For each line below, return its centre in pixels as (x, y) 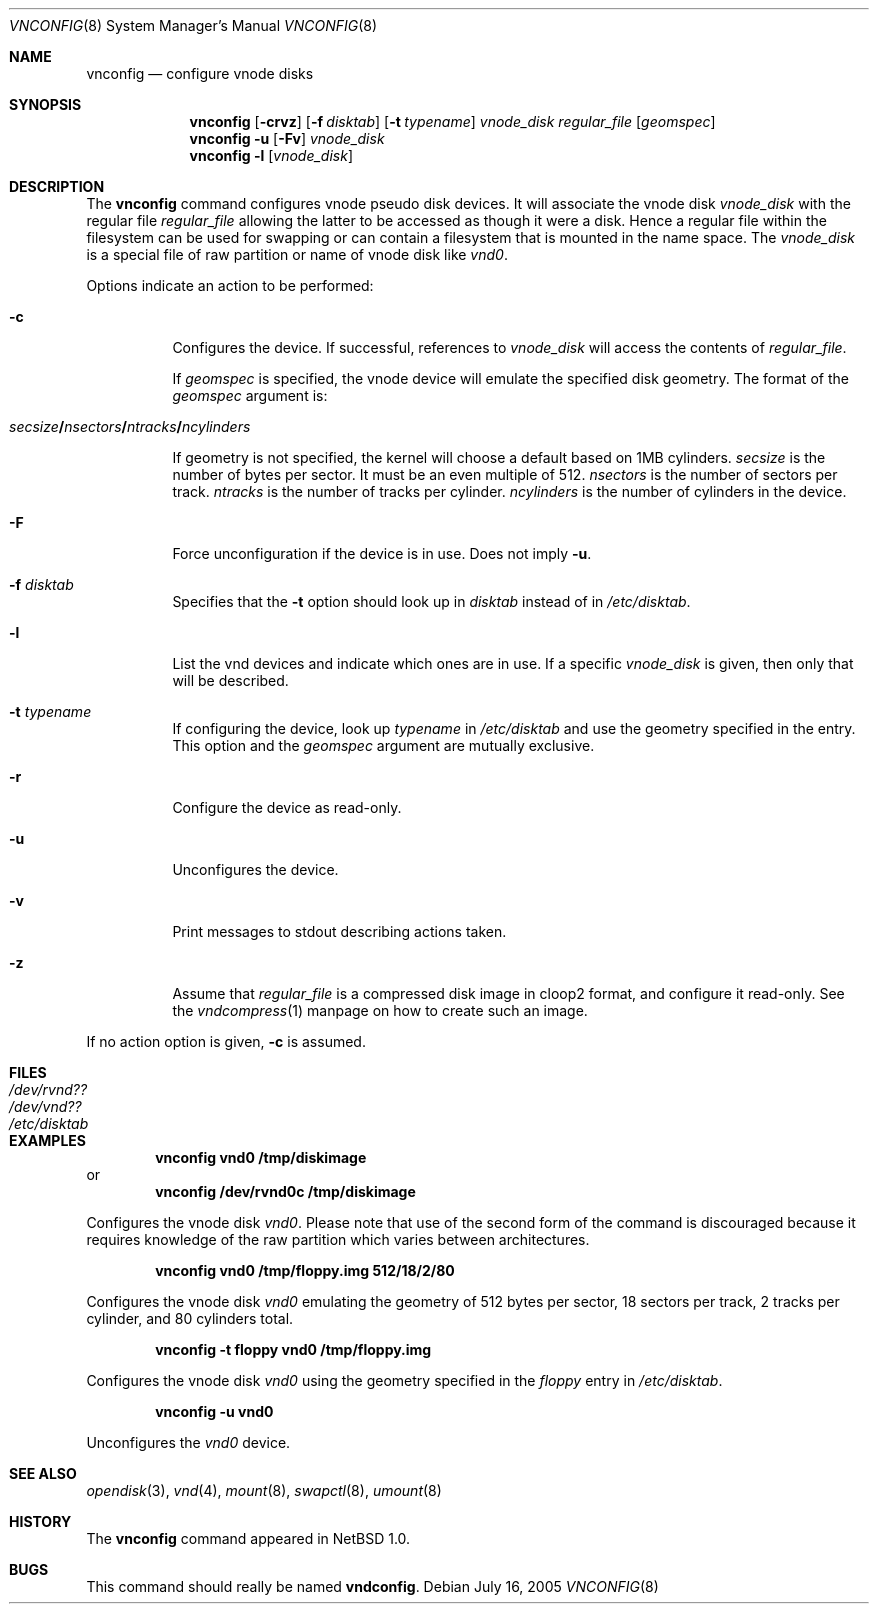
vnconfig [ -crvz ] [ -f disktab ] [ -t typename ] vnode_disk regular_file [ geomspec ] (452, 121)
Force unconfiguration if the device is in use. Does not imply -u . (382, 553)
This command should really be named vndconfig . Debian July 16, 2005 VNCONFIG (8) (372, 1586)
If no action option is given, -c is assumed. (226, 1041)
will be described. (230, 680)
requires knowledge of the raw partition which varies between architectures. (338, 1239)
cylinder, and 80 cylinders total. (190, 1318)
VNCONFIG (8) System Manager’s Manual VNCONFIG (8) (193, 25)
